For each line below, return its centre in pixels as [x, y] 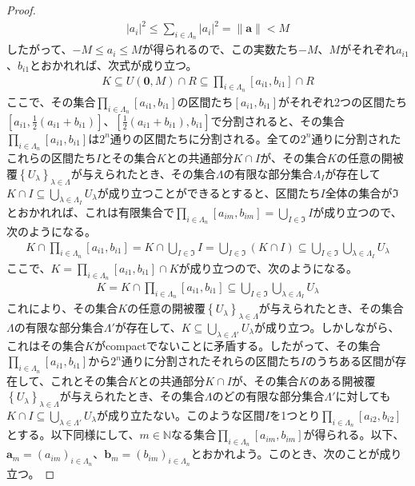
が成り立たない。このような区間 [181, 415]
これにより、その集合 [62, 308]
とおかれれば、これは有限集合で [90, 211]
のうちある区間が [350, 361]
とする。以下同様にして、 [73, 434]
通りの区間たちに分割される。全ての [205, 138]
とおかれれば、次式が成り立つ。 [114, 64]
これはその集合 [46, 345]
